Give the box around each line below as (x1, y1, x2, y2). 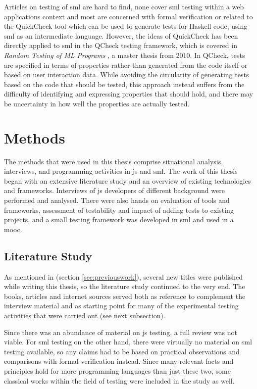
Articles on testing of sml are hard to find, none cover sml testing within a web (4, 1, 244, 11)
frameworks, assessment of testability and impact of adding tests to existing (4, 204, 234, 215)
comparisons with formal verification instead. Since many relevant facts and (4, 356, 234, 366)
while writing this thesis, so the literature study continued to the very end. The (4, 281, 245, 292)
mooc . (4, 224, 22, 234)
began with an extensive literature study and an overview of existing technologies (4, 175, 251, 186)
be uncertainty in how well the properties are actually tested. (4, 98, 190, 108)
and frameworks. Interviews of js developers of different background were (4, 185, 225, 195)
